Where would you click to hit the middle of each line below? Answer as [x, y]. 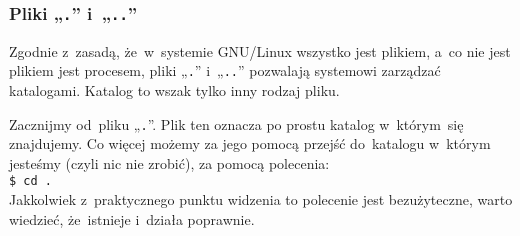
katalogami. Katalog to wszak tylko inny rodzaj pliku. [174, 90]
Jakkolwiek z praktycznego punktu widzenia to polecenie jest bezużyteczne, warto [261, 199]
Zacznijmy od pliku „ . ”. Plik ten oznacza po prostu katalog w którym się [236, 123]
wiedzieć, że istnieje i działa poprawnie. [132, 218]
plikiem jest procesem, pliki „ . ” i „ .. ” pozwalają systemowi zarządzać [225, 70]
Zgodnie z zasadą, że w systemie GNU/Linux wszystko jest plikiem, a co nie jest [260, 50]
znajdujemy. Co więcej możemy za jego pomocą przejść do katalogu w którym [250, 143]
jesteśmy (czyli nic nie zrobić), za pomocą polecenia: [169, 162]
